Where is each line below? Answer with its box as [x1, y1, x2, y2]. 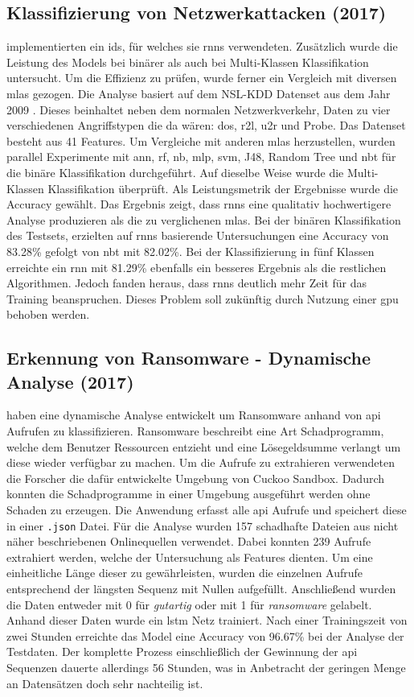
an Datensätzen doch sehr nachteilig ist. [6, 674, 203, 691]
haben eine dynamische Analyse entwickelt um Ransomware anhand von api [6, 406, 381, 423]
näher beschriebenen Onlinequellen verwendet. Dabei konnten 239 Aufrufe [6, 533, 371, 550]
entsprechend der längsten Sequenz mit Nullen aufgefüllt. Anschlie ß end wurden [6, 580, 396, 597]
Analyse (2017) [6, 369, 134, 394]
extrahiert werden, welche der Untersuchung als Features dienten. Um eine [6, 548, 373, 565]
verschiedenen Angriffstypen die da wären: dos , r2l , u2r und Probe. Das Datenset [6, 117, 406, 134]
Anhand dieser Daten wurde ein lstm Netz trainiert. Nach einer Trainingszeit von [6, 612, 408, 629]
